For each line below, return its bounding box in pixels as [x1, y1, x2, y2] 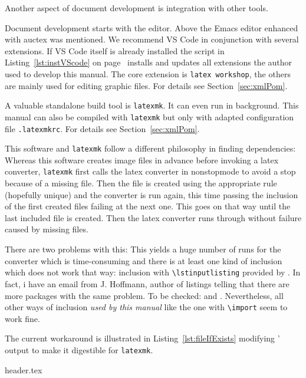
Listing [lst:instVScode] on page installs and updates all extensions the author [5, 56, 292, 68]
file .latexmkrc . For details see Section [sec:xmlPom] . [5, 122, 200, 134]
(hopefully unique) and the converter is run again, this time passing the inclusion [5, 188, 298, 200]
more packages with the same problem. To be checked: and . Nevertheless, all [5, 289, 284, 301]
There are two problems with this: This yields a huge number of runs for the [5, 243, 281, 255]
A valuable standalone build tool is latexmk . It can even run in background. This [5, 99, 299, 111]
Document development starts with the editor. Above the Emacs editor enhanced [5, 21, 298, 34]
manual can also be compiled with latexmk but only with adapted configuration [5, 110, 294, 123]
